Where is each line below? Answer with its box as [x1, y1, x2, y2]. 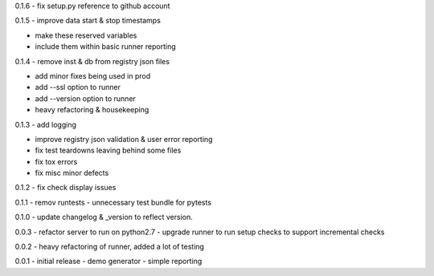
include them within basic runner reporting [35, 42, 176, 51]
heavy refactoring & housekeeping [35, 105, 149, 115]
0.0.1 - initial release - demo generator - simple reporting [14, 257, 203, 266]
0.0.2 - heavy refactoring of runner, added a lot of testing [14, 241, 205, 252]
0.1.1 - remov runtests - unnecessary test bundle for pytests [14, 197, 212, 207]
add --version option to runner [35, 93, 137, 103]
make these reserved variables [35, 30, 137, 40]
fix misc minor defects [35, 168, 109, 178]
